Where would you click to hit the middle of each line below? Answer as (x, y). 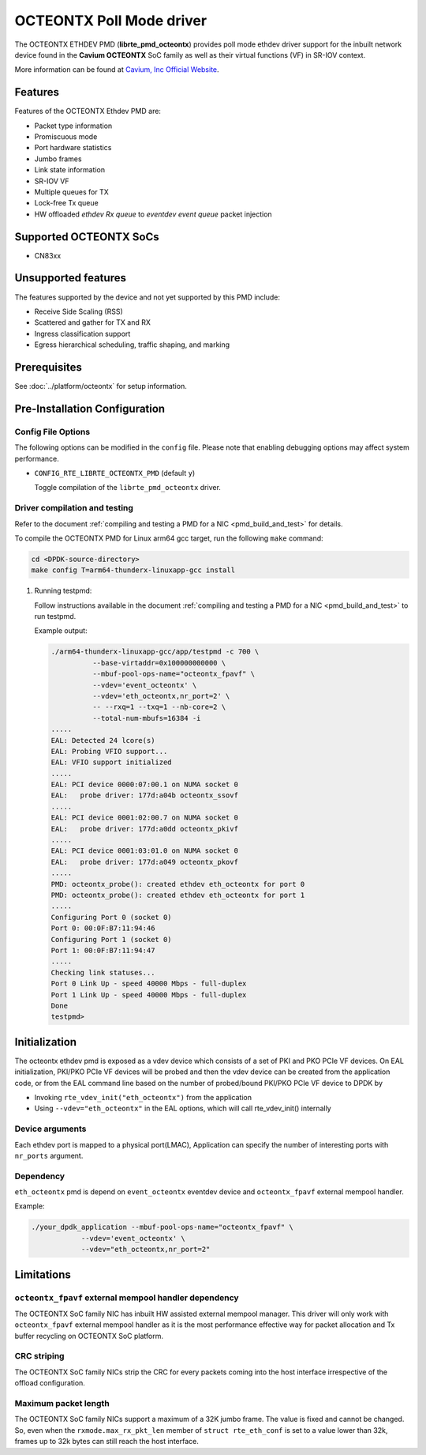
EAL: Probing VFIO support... (109, 751)
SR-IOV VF (52, 181)
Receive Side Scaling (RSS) (78, 311)
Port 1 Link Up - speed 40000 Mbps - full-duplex (149, 995)
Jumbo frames (58, 159)
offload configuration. (50, 1383)
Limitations (43, 1274)
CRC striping (39, 1356)
